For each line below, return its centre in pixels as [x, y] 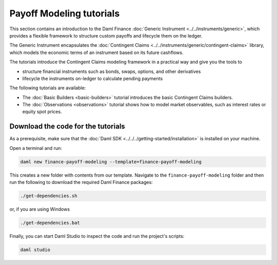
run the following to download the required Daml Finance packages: [81, 182]
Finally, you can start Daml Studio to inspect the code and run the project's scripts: [97, 236]
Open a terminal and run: [36, 148]
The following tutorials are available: [48, 88]
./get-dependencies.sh [49, 196]
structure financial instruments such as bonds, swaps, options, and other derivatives [112, 71]
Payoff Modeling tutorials [65, 13]
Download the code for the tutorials [67, 127]
